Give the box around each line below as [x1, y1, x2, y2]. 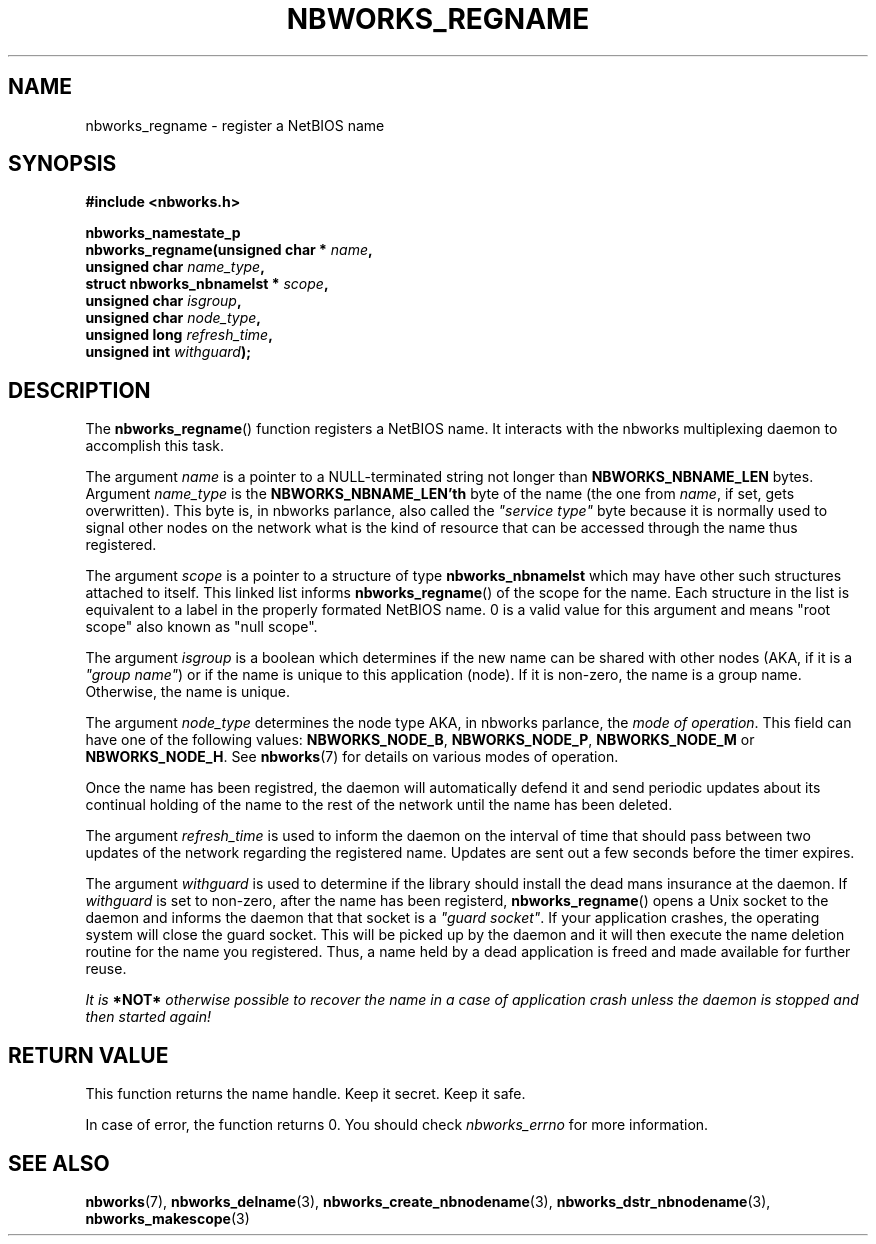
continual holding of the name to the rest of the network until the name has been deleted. [85, 796, 673, 814]
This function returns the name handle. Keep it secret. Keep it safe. [85, 1085, 526, 1103]
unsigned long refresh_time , [85, 326, 273, 344]
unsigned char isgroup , [85, 292, 242, 310]
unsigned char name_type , [85, 258, 265, 276]
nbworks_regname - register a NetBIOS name [85, 116, 385, 134]
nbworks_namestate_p [85, 224, 241, 242]
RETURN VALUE [8, 1042, 169, 1068]
